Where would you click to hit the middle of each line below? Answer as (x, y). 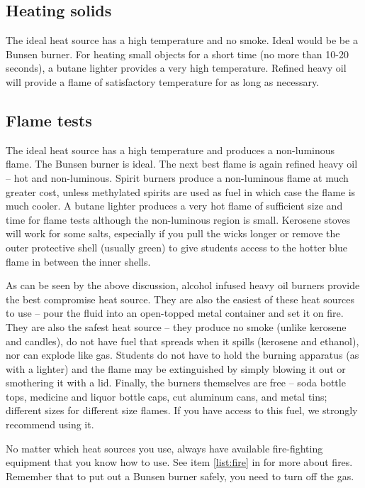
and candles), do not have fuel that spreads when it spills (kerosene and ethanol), (182, 341)
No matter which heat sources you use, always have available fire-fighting (164, 448)
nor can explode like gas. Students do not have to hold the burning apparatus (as (182, 355)
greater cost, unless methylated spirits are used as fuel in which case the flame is (181, 191)
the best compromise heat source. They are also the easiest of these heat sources (180, 299)
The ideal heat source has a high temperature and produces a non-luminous (170, 150)
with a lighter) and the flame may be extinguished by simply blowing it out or (176, 368)
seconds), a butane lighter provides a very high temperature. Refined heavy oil (176, 68)
